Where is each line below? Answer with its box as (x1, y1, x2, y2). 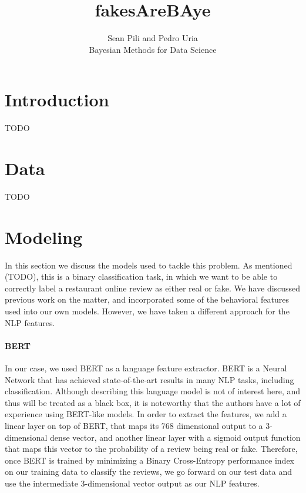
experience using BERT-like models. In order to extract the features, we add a (5, 408, 287, 420)
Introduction (5, 88, 109, 112)
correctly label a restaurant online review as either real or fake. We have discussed (5, 281, 301, 294)
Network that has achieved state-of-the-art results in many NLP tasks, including (5, 373, 294, 385)
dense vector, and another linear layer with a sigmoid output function (50, 431, 301, 443)
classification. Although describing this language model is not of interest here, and (5, 385, 301, 397)
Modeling (5, 224, 83, 249)
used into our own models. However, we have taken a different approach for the (5, 305, 290, 317)
